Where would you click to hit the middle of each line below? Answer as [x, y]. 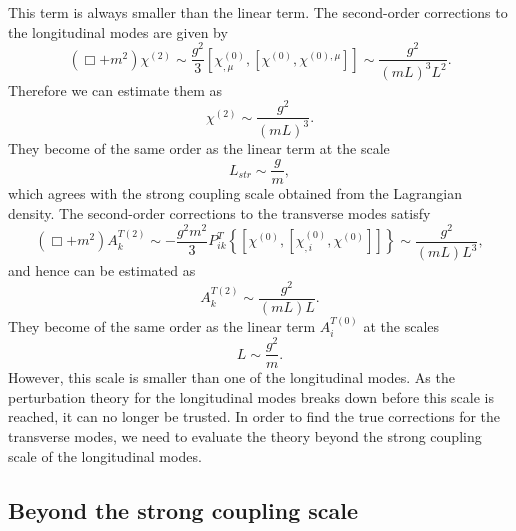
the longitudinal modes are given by [118, 31]
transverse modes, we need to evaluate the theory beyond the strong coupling [245, 435]
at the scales [401, 325]
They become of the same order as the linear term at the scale [199, 147]
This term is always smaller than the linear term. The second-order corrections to [258, 12]
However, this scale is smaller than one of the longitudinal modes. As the [231, 377]
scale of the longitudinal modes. [105, 455]
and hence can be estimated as [102, 270]
